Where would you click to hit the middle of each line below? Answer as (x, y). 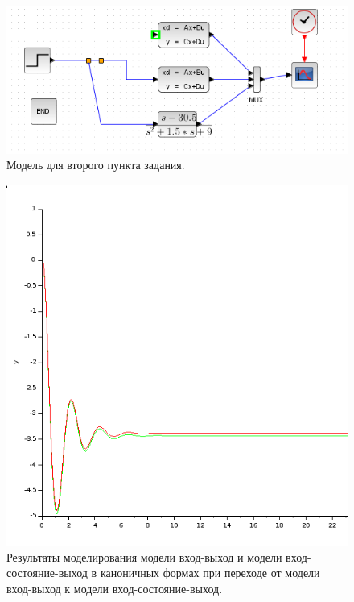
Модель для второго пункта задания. (96, 165)
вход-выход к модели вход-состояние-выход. (115, 588)
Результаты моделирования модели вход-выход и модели (144, 556)
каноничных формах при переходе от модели (210, 573)
